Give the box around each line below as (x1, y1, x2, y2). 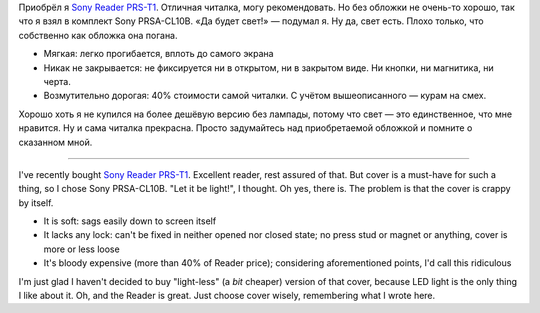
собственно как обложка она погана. (18, 29, 179, 41)
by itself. (18, 196, 54, 209)
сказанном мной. (18, 136, 93, 148)
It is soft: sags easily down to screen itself (43, 215, 217, 227)
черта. (43, 75, 72, 87)
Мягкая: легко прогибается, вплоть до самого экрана (43, 48, 274, 60)
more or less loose (43, 243, 120, 255)
